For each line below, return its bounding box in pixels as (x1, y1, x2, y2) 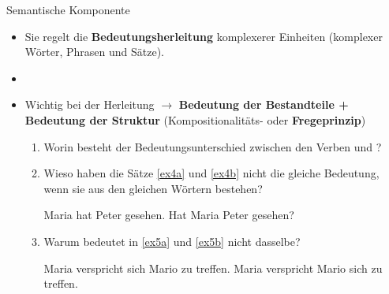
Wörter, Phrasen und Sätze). (24, 43, 164, 60)
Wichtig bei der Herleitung (24, 96, 155, 113)
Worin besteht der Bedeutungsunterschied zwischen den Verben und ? (43, 138, 382, 154)
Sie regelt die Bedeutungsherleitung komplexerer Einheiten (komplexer (24, 28, 383, 44)
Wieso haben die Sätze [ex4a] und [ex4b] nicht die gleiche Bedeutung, (43, 165, 380, 181)
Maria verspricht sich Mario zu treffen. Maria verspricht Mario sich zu (43, 259, 383, 276)
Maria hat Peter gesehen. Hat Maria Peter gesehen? (43, 207, 294, 223)
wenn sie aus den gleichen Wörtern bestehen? (43, 180, 263, 196)
